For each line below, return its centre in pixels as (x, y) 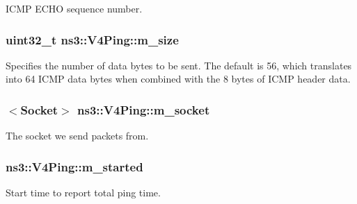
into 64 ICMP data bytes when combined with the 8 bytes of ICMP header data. (178, 79)
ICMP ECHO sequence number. (74, 8)
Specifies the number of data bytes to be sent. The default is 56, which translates (179, 65)
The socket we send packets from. (77, 136)
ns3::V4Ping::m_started (74, 166)
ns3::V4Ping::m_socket (144, 109)
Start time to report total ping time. (83, 193)
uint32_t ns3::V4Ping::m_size (92, 39)
